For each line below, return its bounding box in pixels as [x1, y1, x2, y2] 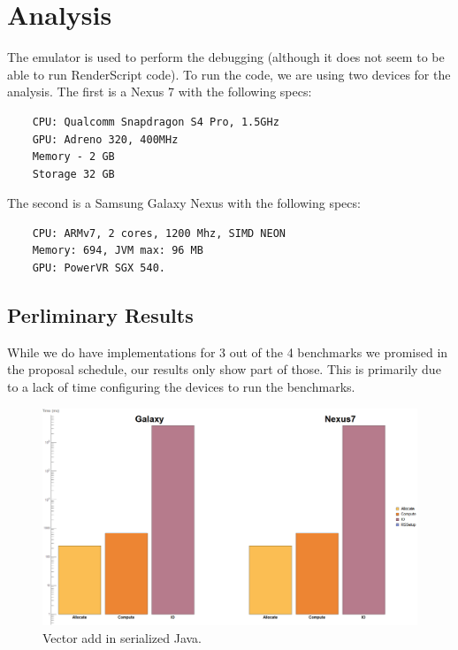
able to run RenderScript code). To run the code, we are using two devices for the [7, 65, 451, 83]
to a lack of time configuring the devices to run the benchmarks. [7, 378, 355, 396]
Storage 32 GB [32, 167, 115, 180]
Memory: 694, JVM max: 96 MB [32, 244, 203, 257]
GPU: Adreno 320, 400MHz [32, 133, 179, 146]
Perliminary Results [7, 302, 194, 329]
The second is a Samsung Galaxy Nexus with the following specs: [7, 194, 361, 212]
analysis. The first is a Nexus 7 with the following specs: [7, 82, 312, 101]
